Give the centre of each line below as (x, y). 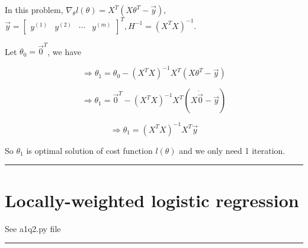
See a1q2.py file (33, 228)
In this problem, (34, 9)
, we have (65, 51)
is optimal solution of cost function (89, 150)
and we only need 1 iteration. (232, 150)
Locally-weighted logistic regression (152, 200)
